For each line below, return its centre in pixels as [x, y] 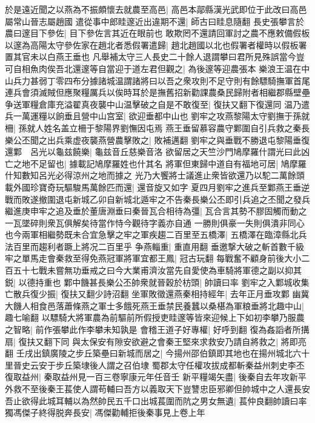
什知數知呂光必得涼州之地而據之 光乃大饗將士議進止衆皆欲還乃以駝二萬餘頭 [155, 175]
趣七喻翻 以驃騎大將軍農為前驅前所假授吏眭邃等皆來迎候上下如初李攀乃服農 [155, 317]
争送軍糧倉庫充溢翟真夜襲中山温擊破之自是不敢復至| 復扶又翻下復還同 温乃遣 [157, 104]
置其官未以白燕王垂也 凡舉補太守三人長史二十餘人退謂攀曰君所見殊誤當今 [151, 57]
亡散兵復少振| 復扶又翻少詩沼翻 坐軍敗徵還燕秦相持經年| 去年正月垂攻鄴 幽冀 [157, 294]
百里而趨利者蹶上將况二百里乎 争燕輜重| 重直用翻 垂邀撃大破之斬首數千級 [158, 246]
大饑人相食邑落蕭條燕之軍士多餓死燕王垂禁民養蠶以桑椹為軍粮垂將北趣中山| [154, 305]
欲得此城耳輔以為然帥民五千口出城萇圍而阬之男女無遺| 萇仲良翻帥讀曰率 [164, 400]
